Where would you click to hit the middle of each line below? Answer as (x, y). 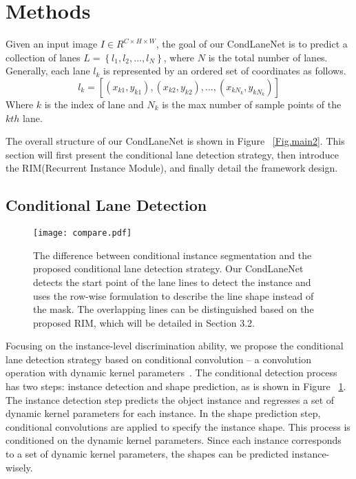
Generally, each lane (48, 71)
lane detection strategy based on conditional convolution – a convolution (158, 359)
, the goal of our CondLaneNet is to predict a (252, 44)
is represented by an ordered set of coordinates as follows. (225, 71)
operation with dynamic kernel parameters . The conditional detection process (171, 373)
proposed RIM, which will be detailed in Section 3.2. (144, 322)
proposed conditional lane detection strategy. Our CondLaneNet (168, 268)
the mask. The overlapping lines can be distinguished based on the (174, 309)
